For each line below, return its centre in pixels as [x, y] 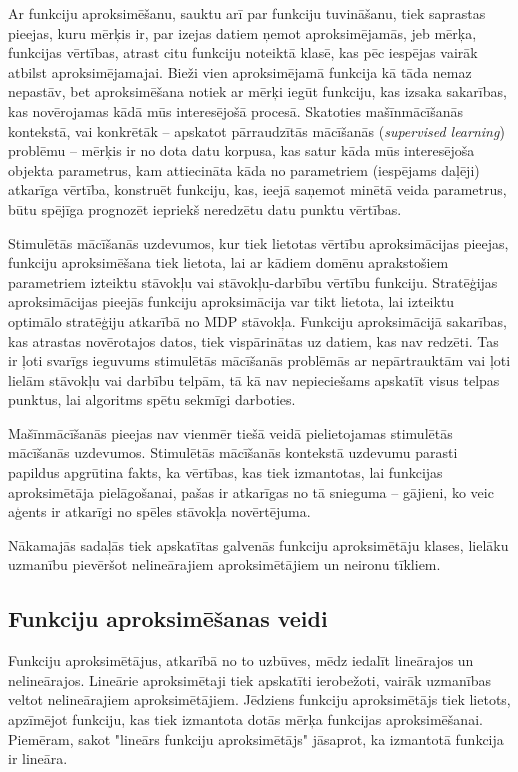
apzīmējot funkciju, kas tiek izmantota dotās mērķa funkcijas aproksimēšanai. [245, 719]
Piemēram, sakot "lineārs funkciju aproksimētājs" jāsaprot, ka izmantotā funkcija [256, 738]
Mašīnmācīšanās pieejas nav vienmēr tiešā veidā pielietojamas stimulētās [230, 432]
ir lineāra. [38, 758]
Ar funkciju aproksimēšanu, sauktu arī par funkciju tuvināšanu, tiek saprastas [247, 13]
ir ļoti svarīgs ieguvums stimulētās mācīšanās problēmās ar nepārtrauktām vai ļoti [259, 360]
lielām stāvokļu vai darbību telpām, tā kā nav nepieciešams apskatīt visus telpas [254, 379]
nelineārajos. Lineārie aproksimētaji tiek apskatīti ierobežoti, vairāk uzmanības [249, 679]
